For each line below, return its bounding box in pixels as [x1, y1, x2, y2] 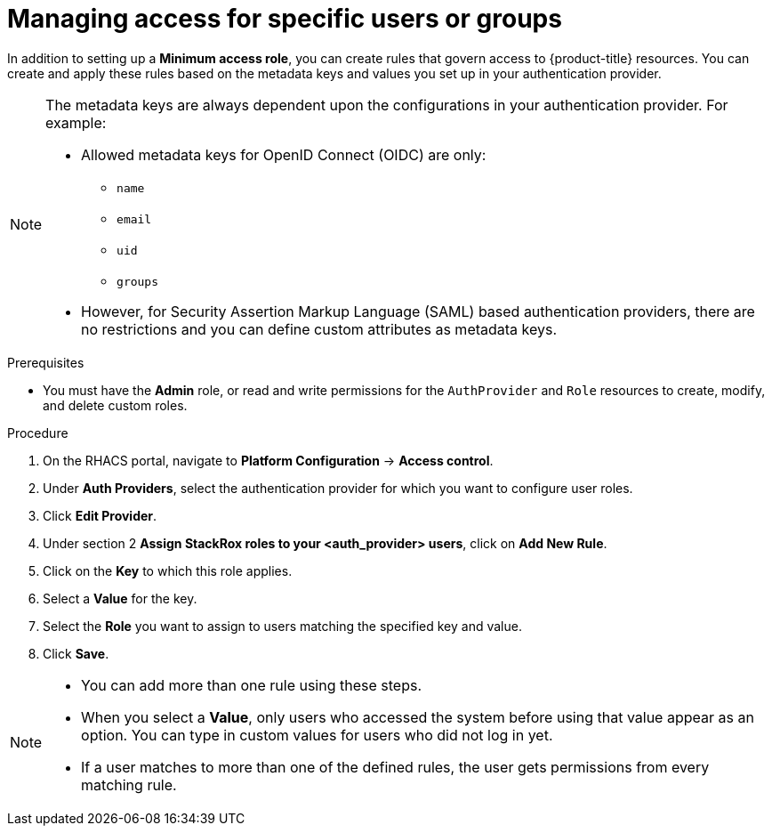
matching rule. [81, 775, 177, 794]
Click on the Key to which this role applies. [43, 562, 293, 578]
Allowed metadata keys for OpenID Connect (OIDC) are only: [81, 145, 487, 164]
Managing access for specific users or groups [7, 4, 562, 34]
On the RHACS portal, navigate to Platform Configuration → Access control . [43, 452, 494, 468]
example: [45, 113, 107, 132]
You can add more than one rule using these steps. [81, 675, 422, 694]
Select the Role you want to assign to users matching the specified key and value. [43, 618, 522, 634]
